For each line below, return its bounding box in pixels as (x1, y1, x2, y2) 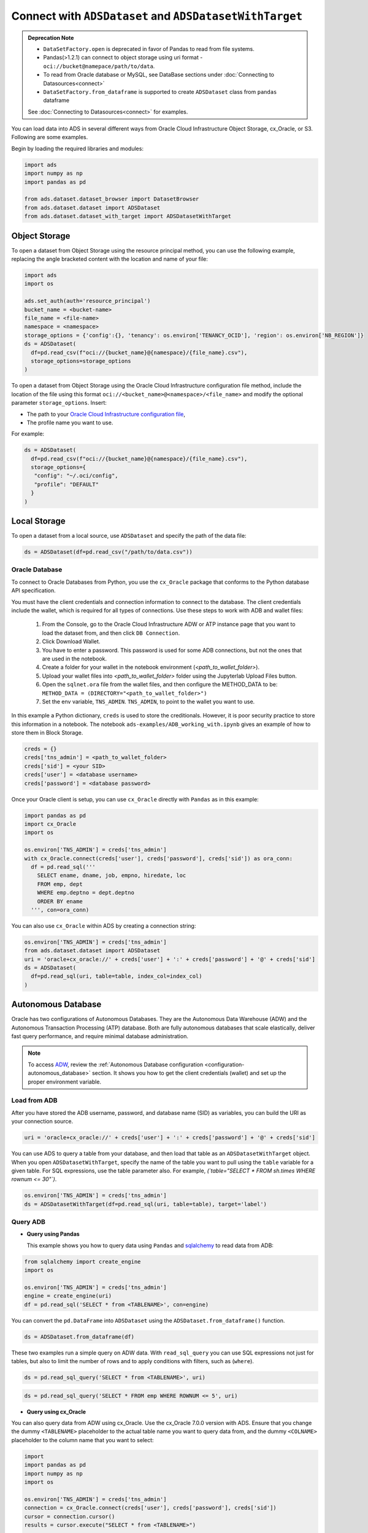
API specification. (11, 587, 56, 594)
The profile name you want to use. (26, 419, 113, 426)
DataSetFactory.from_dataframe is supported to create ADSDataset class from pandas (43, 88, 277, 95)
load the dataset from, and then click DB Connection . (42, 629, 180, 637)
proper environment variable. (28, 1078, 101, 1085)
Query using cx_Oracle (26, 1408, 86, 1415)
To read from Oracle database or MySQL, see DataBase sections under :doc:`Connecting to (43, 71, 275, 78)
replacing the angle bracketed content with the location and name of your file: (11, 255, 209, 263)
